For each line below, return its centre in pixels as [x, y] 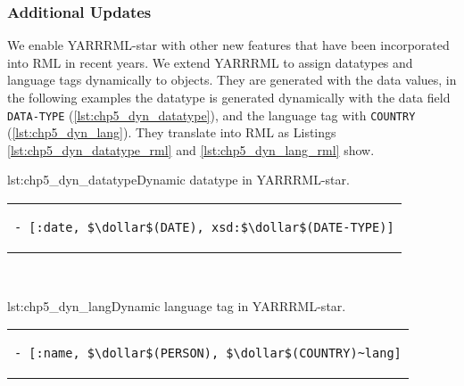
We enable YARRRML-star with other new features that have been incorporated [228, 45]
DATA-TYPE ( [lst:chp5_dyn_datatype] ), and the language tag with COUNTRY [211, 115]
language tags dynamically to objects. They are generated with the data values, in [232, 80]
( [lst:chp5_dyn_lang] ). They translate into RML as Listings [172, 132]
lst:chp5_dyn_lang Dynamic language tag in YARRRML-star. [177, 305]
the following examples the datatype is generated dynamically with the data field [229, 97]
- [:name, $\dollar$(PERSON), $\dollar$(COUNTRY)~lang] [208, 353]
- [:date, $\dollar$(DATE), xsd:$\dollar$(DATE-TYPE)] [204, 228]
